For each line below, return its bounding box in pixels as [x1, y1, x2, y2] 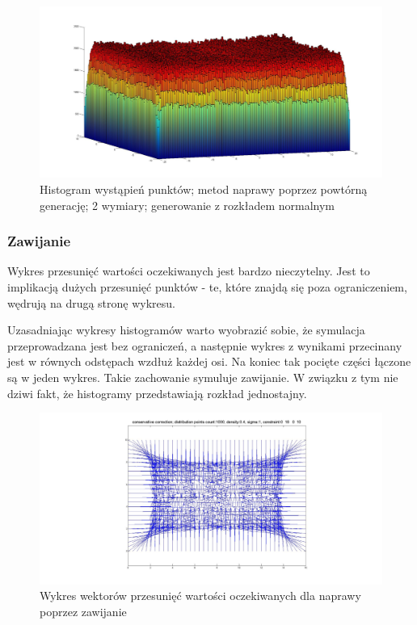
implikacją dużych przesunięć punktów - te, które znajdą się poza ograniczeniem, [7, 279, 407, 295]
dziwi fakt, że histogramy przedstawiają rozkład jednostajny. [7, 384, 307, 401]
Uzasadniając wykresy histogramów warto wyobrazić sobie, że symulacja [7, 321, 365, 338]
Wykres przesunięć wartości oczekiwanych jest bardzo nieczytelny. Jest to [7, 262, 370, 279]
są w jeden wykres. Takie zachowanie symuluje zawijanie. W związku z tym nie [7, 368, 398, 385]
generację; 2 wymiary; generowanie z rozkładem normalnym [40, 196, 335, 213]
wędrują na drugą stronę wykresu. [7, 294, 175, 311]
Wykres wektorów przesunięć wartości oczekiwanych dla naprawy [40, 587, 361, 604]
